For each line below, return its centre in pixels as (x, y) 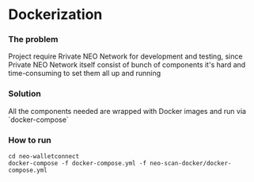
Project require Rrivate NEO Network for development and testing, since (125, 56)
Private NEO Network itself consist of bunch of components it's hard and (127, 65)
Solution (25, 94)
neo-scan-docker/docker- (191, 164)
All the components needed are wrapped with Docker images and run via (127, 111)
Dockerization (55, 15)
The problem (33, 40)
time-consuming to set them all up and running (85, 74)
